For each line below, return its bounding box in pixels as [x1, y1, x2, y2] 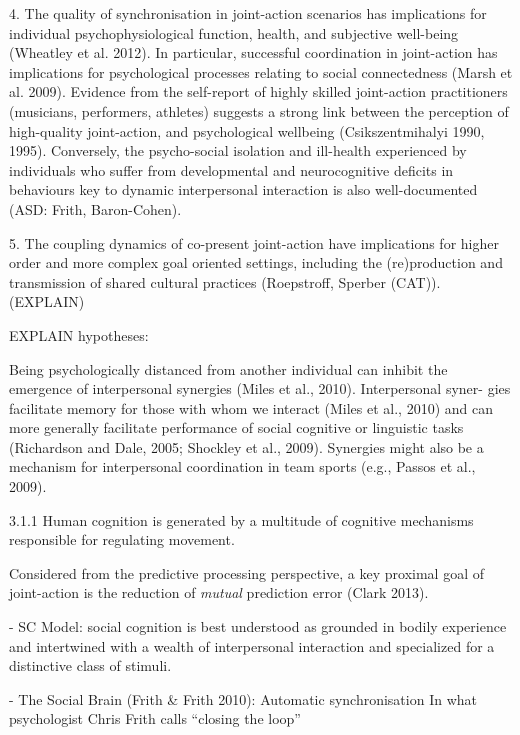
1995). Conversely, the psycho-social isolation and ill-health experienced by [9, 140, 467, 161]
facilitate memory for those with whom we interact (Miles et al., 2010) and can [9, 397, 494, 418]
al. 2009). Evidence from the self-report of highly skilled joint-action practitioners [9, 81, 508, 102]
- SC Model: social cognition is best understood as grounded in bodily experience [9, 616, 507, 637]
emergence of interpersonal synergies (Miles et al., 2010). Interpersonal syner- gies [9, 378, 511, 399]
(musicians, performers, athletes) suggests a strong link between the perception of [9, 100, 509, 121]
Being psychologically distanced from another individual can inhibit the [9, 358, 448, 379]
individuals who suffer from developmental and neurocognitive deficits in [9, 159, 454, 180]
